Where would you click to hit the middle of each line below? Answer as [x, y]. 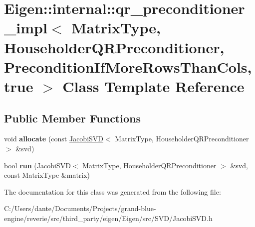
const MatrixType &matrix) [47, 175]
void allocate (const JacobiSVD [54, 139]
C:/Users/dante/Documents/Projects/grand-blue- [80, 208]
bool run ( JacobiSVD [37, 165]
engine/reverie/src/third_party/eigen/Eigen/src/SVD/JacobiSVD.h [108, 218]
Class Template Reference [153, 86]
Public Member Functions [72, 118]
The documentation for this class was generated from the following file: [113, 191]
